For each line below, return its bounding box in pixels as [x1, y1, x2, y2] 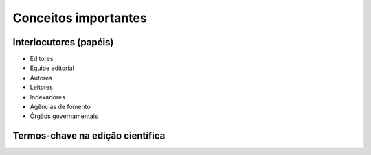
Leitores [30, 83, 53, 92]
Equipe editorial [30, 64, 75, 72]
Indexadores [30, 93, 65, 101]
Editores [30, 55, 54, 63]
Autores [30, 73, 53, 82]
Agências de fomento [30, 103, 91, 111]
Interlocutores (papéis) [12, 36, 114, 48]
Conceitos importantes [12, 10, 147, 25]
